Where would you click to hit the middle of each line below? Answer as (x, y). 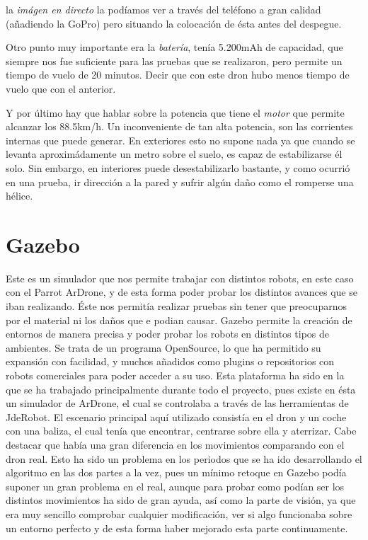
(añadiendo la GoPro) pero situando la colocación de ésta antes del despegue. (174, 23)
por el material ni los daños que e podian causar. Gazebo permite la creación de (179, 320)
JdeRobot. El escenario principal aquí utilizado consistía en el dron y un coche (176, 417)
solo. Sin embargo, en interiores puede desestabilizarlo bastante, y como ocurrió (178, 167)
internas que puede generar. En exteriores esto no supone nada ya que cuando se (180, 140)
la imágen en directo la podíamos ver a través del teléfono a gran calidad (163, 9)
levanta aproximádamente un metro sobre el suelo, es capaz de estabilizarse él (174, 154)
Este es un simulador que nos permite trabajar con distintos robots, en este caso (180, 278)
